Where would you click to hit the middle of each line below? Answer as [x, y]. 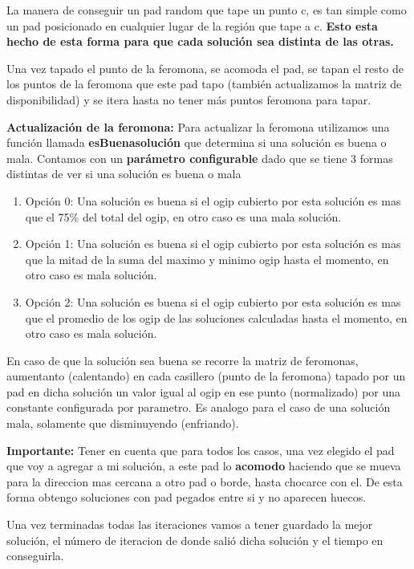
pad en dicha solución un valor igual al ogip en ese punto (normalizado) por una [204, 391]
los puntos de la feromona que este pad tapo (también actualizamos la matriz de [204, 84]
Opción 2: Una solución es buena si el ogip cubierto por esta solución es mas [213, 301]
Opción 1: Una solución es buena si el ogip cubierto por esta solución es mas [213, 244]
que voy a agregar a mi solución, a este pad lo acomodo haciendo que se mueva [204, 466]
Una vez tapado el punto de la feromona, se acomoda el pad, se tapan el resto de [205, 68]
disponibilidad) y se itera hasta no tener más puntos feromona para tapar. [189, 99]
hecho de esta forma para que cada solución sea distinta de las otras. [200, 41]
